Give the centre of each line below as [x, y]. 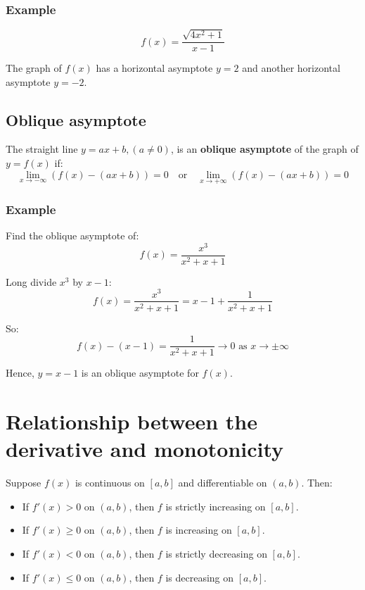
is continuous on [110, 483]
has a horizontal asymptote [154, 68]
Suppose [24, 483]
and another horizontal [291, 68]
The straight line [42, 149]
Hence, [20, 373]
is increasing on [199, 530]
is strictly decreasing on [216, 553]
